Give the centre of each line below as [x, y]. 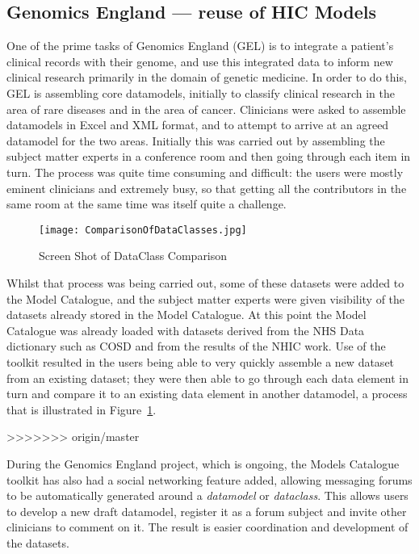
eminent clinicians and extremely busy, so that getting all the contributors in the [207, 188]
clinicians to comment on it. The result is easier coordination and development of [207, 527]
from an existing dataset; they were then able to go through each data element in [208, 378]
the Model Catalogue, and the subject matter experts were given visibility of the [206, 298]
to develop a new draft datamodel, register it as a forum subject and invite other [207, 511]
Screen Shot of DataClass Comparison [133, 256]
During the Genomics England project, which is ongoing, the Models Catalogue [203, 463]
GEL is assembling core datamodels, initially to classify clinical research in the [201, 92]
